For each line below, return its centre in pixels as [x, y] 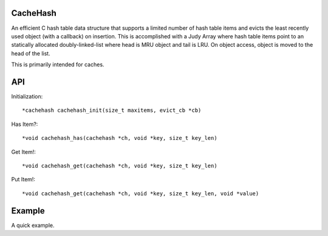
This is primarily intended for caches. [58, 64]
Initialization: [27, 96]
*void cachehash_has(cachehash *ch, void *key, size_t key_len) [120, 138]
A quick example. [33, 225]
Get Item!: [24, 151]
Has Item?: [25, 124]
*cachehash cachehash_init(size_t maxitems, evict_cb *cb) [112, 110]
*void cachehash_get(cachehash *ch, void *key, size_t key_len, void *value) [141, 193]
